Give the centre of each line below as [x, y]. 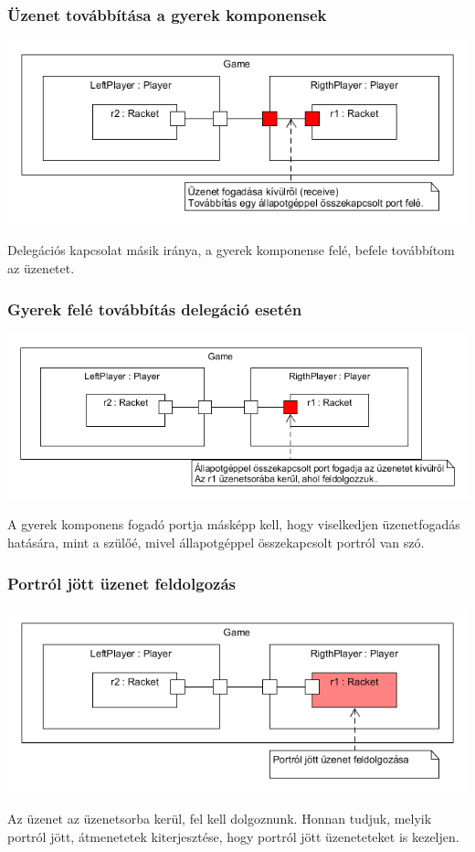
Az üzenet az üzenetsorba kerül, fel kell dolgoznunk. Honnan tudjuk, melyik [220, 818]
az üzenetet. [41, 268]
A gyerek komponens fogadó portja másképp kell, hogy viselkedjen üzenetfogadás [234, 524]
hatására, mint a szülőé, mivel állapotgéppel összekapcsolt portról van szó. [216, 542]
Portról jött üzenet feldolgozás [121, 583]
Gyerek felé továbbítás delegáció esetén [155, 309]
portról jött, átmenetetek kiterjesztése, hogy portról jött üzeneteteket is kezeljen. [233, 836]
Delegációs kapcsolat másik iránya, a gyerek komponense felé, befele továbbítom [231, 250]
